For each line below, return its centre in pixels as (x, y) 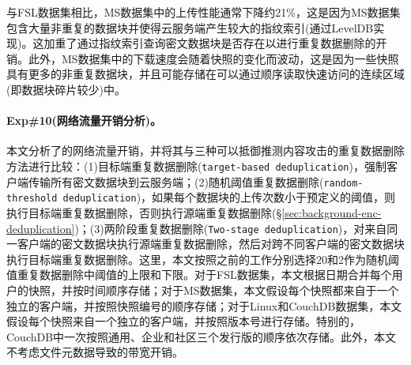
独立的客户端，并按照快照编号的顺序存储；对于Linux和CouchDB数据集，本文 (204, 305)
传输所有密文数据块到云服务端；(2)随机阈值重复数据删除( (176, 181)
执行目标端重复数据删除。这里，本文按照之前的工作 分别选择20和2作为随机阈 (203, 259)
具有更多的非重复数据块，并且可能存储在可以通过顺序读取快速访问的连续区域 (205, 74)
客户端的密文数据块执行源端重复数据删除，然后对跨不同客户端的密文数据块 (211, 244)
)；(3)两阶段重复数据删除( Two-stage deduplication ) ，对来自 (231, 228)
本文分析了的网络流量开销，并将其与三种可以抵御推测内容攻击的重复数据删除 (205, 151)
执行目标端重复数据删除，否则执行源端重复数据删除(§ (144, 212)
